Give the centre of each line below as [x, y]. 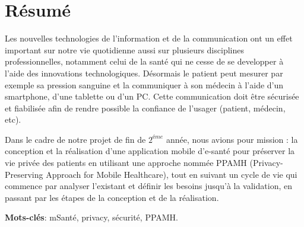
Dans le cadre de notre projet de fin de [75, 139]
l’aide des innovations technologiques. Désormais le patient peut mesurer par [144, 73]
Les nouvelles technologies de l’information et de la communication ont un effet [149, 38]
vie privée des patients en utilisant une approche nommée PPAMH [126, 163]
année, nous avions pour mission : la [232, 139]
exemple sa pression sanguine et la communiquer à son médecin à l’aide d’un [144, 84]
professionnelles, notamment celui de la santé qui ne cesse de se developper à [144, 61]
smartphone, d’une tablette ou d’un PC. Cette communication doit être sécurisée [152, 96]
